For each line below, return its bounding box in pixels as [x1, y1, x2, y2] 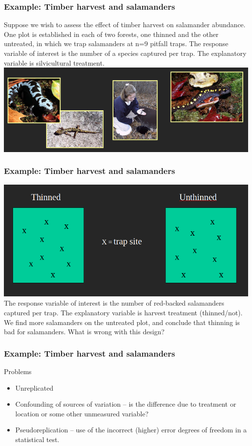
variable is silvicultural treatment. [4, 57, 105, 68]
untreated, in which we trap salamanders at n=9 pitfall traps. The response [4, 38, 228, 49]
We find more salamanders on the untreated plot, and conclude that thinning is [4, 317, 240, 327]
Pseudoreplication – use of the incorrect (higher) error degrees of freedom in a [15, 425, 247, 435]
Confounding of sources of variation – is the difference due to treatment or [15, 399, 236, 409]
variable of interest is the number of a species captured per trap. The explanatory [4, 48, 247, 58]
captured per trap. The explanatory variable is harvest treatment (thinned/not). [4, 308, 243, 318]
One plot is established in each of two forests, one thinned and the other [4, 29, 219, 39]
